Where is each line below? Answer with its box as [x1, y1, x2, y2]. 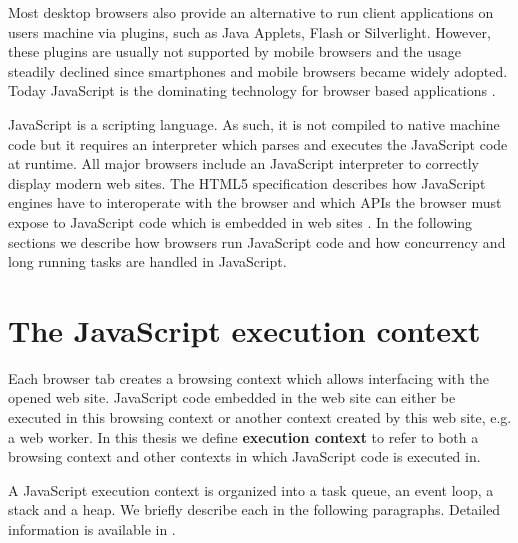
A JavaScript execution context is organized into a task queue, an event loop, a [8, 479, 494, 500]
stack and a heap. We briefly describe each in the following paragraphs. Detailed [8, 499, 501, 520]
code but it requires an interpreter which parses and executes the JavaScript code [8, 133, 508, 154]
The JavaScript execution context [8, 309, 481, 350]
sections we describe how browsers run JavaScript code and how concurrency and [8, 231, 506, 252]
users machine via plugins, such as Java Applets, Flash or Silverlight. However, [8, 21, 491, 42]
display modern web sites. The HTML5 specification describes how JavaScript [8, 172, 486, 193]
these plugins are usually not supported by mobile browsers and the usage [8, 41, 461, 62]
